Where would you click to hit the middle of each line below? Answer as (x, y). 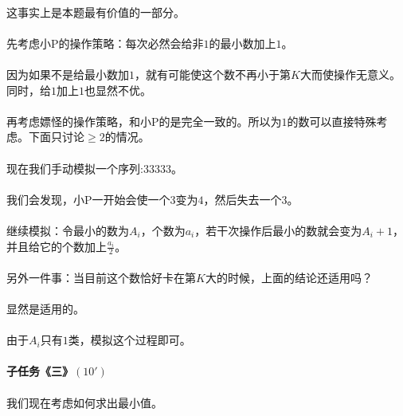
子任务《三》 (40, 371)
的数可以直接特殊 (332, 121)
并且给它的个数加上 (57, 246)
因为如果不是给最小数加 (68, 74)
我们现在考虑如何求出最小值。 (84, 402)
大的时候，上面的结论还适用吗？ (289, 277)
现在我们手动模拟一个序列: (75, 168)
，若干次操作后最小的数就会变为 (278, 230)
